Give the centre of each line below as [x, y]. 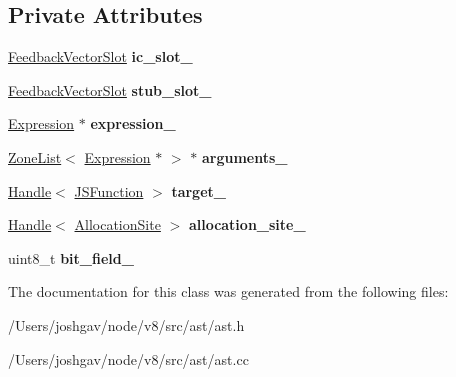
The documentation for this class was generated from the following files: [228, 291]
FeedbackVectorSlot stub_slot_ [110, 89]
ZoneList [35, 156]
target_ [198, 190]
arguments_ [244, 156]
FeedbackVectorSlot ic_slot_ [100, 56]
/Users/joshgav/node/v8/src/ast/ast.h [126, 324]
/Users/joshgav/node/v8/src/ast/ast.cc [128, 358]
